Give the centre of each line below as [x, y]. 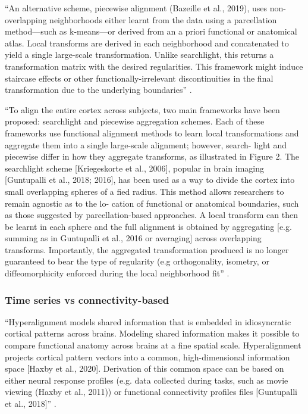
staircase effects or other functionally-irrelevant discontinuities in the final [139, 78]
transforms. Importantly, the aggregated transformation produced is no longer [147, 249]
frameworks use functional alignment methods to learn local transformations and [152, 133]
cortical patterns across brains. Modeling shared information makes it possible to [152, 333]
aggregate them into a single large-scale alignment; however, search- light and [146, 144]
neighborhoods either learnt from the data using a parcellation [163, 19]
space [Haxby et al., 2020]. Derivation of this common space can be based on [144, 368]
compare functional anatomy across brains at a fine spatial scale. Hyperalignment [153, 345]
